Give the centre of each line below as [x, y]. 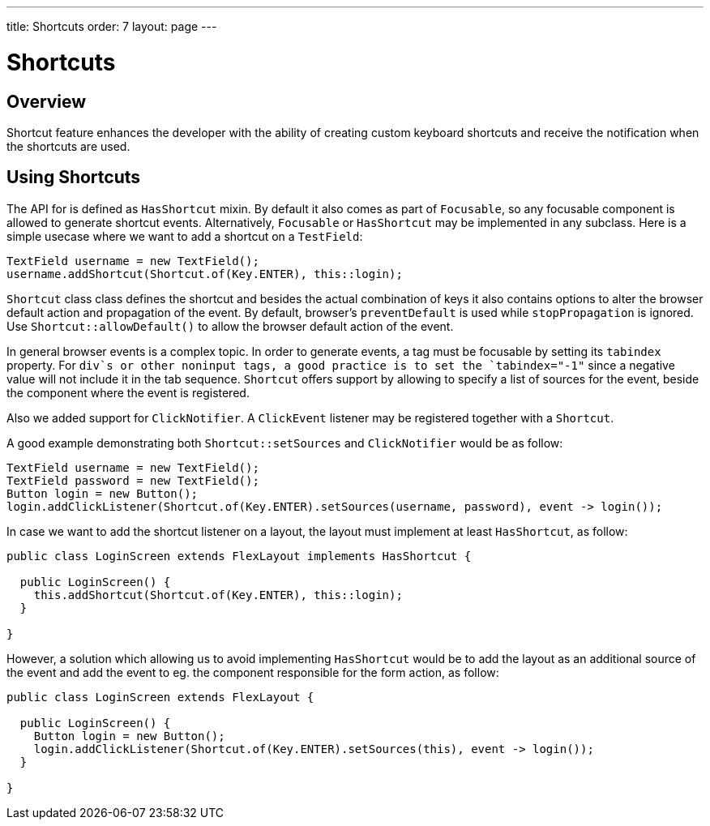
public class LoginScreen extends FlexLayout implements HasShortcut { [239, 556]
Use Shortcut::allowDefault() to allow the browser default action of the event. [230, 326]
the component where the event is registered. [128, 392]
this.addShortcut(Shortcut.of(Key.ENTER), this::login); [218, 595]
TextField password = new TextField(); [133, 480]
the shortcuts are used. [68, 146]
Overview [47, 101]
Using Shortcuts [74, 178]
